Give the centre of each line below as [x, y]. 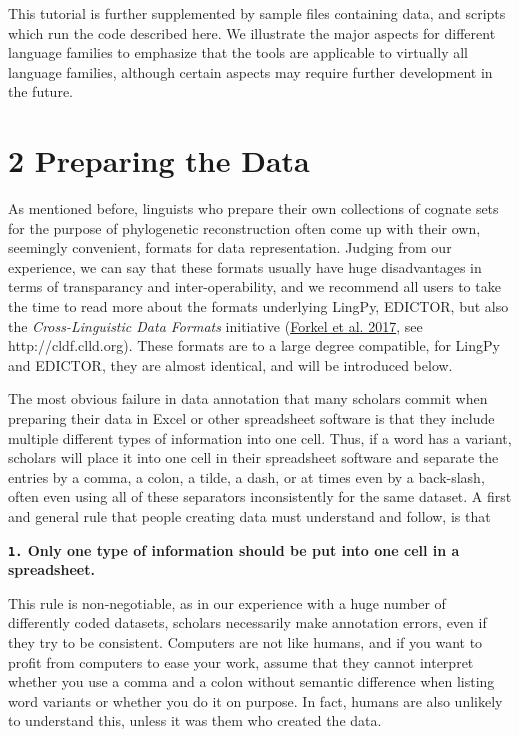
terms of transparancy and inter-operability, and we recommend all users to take [254, 286]
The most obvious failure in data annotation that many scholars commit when [248, 398]
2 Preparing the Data [159, 160]
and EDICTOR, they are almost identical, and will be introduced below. [230, 364]
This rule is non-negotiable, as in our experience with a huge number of [227, 602]
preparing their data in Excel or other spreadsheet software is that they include [251, 418]
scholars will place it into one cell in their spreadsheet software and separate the [253, 457]
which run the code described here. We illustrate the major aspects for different [252, 32]
